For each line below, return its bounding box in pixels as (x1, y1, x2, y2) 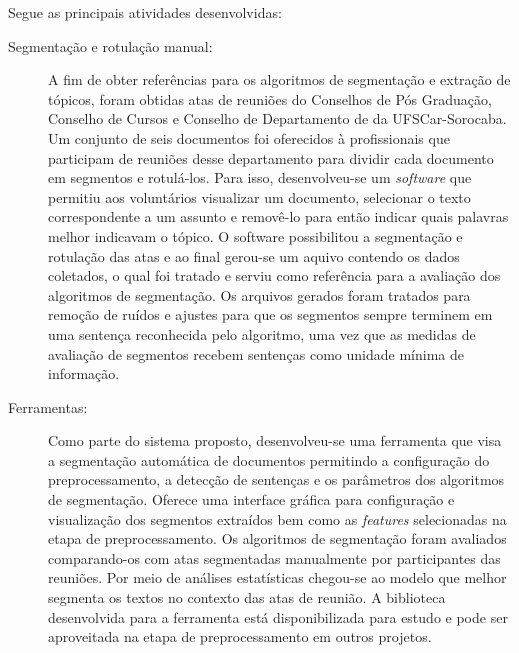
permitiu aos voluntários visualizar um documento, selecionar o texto (48, 186, 471, 207)
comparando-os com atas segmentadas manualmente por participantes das (48, 547, 501, 568)
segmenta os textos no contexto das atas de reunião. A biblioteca (48, 587, 446, 608)
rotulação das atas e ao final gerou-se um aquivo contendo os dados (48, 245, 460, 266)
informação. (48, 363, 120, 384)
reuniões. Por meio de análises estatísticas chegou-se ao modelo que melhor (48, 567, 507, 588)
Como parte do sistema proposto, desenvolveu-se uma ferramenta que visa (48, 430, 502, 451)
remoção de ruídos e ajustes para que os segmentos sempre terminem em (48, 304, 493, 325)
